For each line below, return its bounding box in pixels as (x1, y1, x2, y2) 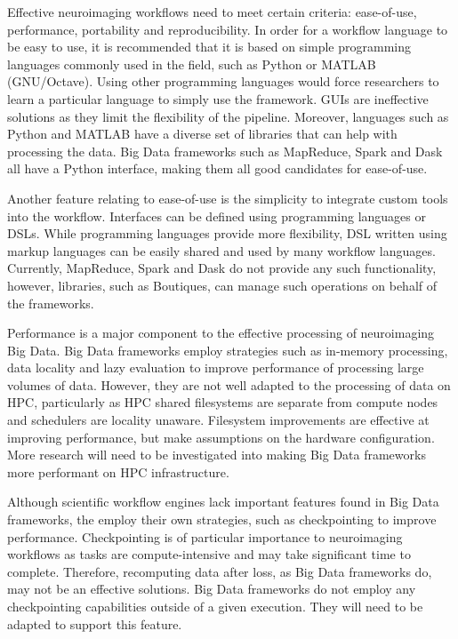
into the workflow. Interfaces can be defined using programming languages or (7, 206, 426, 225)
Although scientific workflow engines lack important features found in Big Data (7, 492, 439, 511)
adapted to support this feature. (7, 614, 182, 633)
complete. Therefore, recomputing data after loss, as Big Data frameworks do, (7, 562, 432, 580)
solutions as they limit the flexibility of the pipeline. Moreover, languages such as (7, 107, 449, 125)
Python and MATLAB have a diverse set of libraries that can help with (7, 124, 398, 143)
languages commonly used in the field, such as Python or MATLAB (7, 54, 376, 73)
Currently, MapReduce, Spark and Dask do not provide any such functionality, (7, 259, 437, 277)
